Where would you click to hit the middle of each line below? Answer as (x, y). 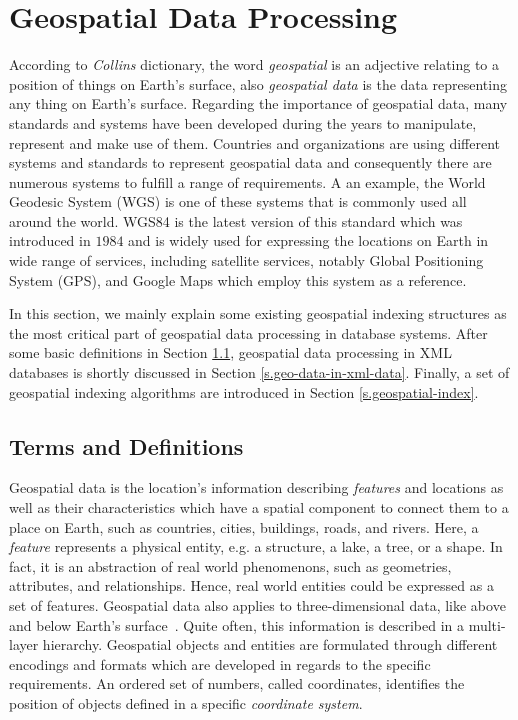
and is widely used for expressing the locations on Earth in (308, 240)
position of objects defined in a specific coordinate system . (186, 702)
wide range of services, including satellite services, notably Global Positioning (246, 260)
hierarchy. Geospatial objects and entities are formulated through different (270, 644)
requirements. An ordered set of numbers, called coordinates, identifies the (237, 683)
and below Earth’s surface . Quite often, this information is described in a (236, 624)
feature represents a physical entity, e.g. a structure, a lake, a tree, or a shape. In (256, 546)
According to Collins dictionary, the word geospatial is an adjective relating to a (254, 64)
